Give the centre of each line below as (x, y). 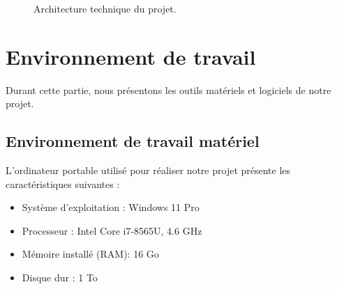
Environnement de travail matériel (133, 141)
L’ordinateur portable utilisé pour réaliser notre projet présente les (148, 170)
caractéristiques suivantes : (63, 183)
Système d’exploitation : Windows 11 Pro (111, 207)
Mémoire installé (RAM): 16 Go (90, 254)
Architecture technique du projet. (105, 8)
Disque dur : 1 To (60, 278)
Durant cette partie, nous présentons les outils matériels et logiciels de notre (168, 89)
